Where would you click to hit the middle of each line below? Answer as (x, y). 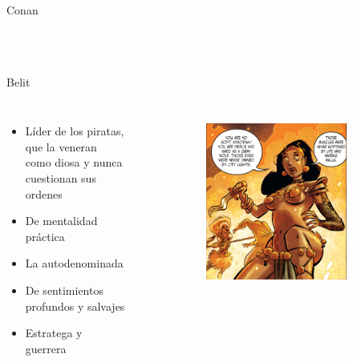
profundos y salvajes (75, 306)
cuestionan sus (61, 177)
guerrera (46, 348)
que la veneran (61, 146)
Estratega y (54, 333)
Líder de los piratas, (75, 131)
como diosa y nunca (74, 162)
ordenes (44, 193)
